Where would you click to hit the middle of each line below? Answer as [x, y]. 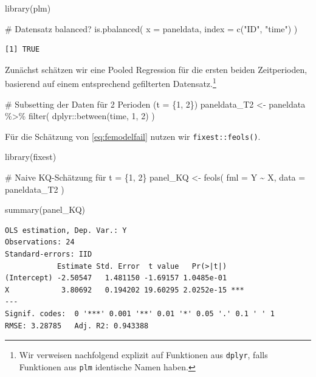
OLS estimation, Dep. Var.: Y [66, 230]
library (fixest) [31, 157]
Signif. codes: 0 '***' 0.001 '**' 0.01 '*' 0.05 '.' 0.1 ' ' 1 [140, 314]
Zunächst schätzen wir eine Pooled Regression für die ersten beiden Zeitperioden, [156, 69]
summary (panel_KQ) [45, 209]
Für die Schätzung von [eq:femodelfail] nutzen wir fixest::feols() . [133, 136]
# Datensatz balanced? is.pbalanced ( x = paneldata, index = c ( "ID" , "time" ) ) [151, 28]
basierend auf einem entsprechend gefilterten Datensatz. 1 [111, 83]
